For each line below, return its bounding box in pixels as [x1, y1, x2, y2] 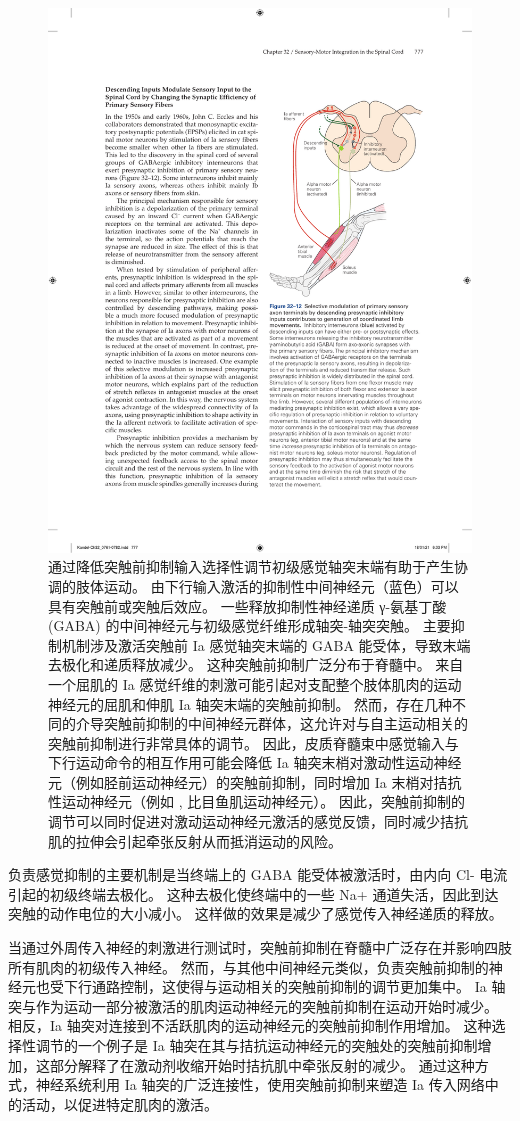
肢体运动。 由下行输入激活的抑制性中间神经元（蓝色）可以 [75, 575, 459, 596]
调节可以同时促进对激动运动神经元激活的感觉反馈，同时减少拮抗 [48, 811, 468, 832]
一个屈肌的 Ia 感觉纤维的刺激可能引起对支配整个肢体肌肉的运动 [48, 673, 462, 694]
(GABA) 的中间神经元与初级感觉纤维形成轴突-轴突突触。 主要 [48, 615, 451, 636]
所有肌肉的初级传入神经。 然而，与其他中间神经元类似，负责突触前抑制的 [8, 956, 489, 977]
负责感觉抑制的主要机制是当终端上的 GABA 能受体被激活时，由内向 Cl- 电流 [8, 864, 508, 885]
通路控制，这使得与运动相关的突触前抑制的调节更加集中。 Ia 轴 [91, 976, 506, 997]
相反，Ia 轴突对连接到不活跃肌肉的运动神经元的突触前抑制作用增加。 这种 [8, 1015, 492, 1036]
